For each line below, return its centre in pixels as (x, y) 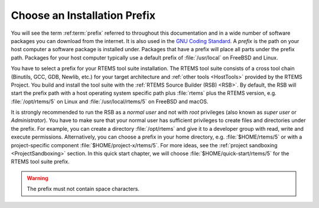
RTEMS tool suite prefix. (40, 161)
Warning (38, 178)
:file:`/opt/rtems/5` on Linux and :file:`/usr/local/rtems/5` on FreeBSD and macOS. (110, 101)
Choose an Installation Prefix (83, 15)
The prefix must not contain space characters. (83, 189)
